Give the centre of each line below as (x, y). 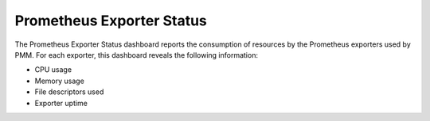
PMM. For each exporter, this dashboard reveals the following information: (137, 55)
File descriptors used (69, 92)
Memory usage (60, 81)
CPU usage (53, 70)
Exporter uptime (61, 103)
